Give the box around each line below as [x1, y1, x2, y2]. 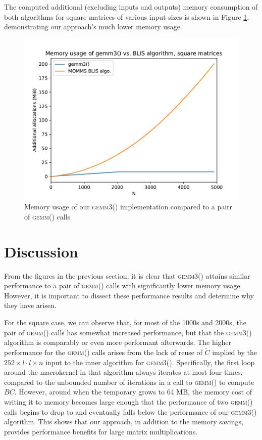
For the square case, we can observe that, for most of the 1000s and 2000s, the [4, 317, 246, 328]
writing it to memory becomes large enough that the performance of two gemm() [4, 397, 253, 407]
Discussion [4, 241, 78, 261]
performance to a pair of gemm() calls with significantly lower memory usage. [4, 280, 242, 291]
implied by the [212, 347, 257, 358]
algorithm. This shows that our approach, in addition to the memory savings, [4, 416, 243, 427]
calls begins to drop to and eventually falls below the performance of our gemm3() [4, 406, 257, 417]
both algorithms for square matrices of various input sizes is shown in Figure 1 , [4, 11, 249, 22]
